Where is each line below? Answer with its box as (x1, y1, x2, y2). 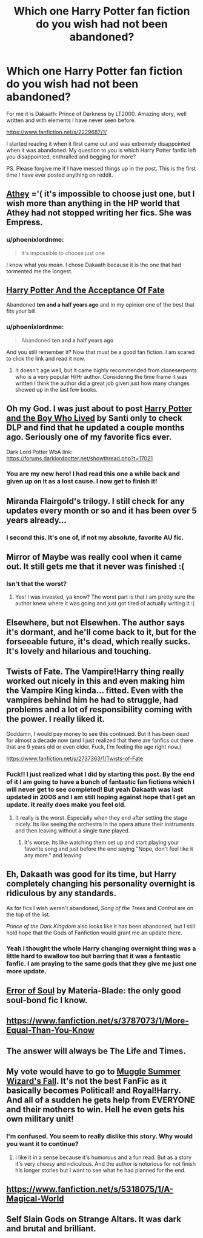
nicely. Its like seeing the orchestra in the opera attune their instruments (15, 820, 195, 828)
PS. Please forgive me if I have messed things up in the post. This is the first (6, 165, 196, 172)
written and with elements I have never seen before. (6, 117, 136, 124)
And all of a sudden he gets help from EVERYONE (6, 1095, 196, 1106)
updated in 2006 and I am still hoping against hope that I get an (6, 792, 196, 801)
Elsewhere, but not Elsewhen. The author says (6, 617, 185, 628)
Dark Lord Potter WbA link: (6, 448, 73, 455)
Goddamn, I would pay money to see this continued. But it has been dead (6, 730, 190, 737)
